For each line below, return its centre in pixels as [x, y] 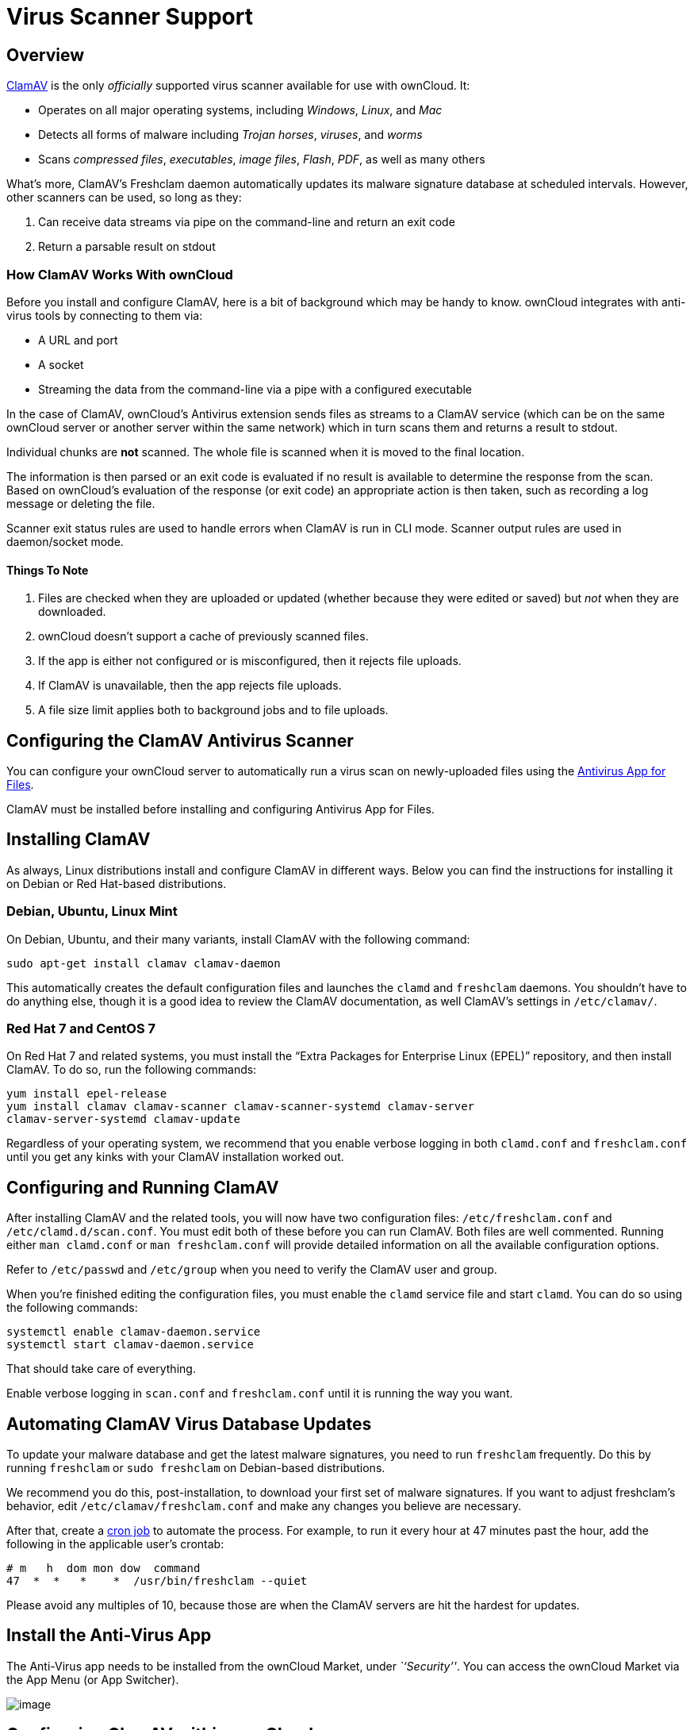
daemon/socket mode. [65, 541]
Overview [46, 55]
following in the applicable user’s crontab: [115, 1544]
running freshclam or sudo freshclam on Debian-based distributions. [196, 1468]
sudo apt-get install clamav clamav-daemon [144, 963]
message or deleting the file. [81, 503]
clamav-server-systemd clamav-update [124, 1119]
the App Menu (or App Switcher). [93, 1679]
